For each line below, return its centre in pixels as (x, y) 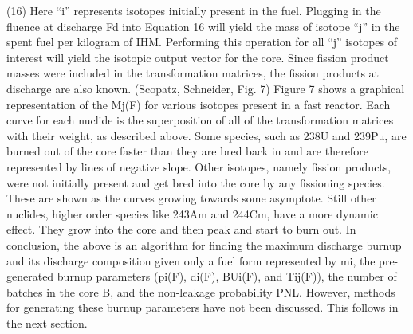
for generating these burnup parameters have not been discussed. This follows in (203, 307)
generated (30, 276)
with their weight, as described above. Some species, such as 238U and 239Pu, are (206, 135)
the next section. (47, 322)
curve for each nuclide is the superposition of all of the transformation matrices (200, 120)
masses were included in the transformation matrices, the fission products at (193, 73)
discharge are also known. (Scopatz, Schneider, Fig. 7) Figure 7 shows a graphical (206, 88)
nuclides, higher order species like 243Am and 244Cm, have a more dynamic (192, 213)
